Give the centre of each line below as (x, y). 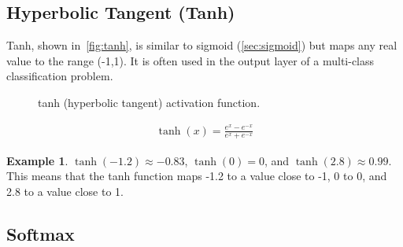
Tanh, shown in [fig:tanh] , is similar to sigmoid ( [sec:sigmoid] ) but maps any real (202, 45)
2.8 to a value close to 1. (65, 191)
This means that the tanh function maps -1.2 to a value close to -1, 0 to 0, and (197, 176)
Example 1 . (37, 160)
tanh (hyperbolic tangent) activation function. (149, 102)
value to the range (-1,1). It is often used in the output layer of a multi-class (190, 60)
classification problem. (60, 76)
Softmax (41, 233)
